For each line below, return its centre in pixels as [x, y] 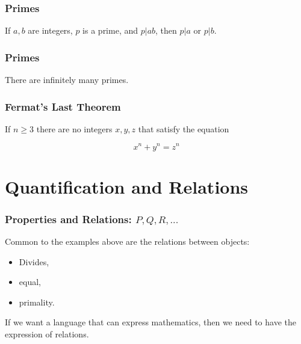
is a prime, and [110, 30]
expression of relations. [47, 334]
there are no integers [74, 128]
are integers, [50, 30]
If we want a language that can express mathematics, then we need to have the [150, 322]
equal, [30, 282]
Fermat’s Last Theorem [63, 106]
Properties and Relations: [68, 219]
